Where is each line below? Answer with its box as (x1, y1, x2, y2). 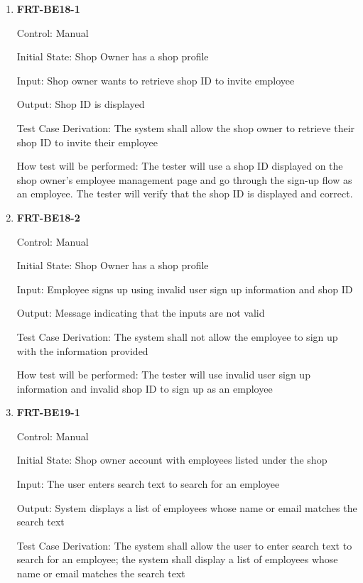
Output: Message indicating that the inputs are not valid (16, 305, 265, 320)
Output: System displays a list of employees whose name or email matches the (16, 500, 357, 515)
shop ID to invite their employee (16, 134, 158, 149)
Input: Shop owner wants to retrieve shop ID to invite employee (16, 72, 295, 87)
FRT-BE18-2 (16, 209, 80, 224)
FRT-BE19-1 (16, 405, 80, 420)
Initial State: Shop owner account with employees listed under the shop (16, 452, 327, 467)
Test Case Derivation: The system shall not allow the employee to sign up (16, 329, 338, 344)
